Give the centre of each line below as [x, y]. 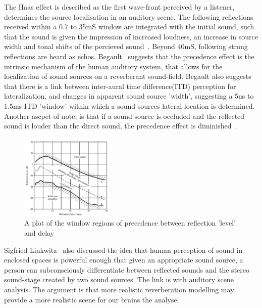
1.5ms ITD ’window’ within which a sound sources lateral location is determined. [129, 105]
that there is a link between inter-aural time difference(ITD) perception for [120, 86]
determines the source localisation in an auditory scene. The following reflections [129, 16]
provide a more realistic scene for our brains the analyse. [92, 299]
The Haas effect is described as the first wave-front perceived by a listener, [119, 7]
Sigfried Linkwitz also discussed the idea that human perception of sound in [123, 250]
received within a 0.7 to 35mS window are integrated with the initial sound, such [129, 27]
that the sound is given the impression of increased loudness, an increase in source [131, 36]
